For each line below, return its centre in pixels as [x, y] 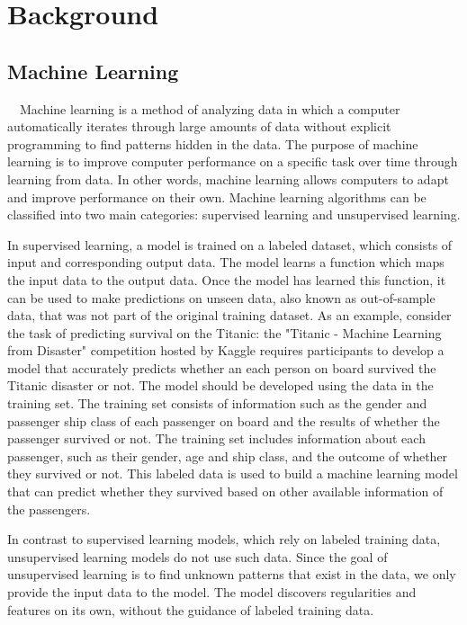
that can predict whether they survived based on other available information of [225, 491]
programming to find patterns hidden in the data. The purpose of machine [213, 143]
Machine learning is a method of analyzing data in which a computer [210, 108]
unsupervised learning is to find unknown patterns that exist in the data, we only [232, 574]
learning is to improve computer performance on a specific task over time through [233, 161]
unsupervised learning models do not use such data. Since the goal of [198, 556]
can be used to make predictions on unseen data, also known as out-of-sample [221, 297]
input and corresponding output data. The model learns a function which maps [226, 262]
